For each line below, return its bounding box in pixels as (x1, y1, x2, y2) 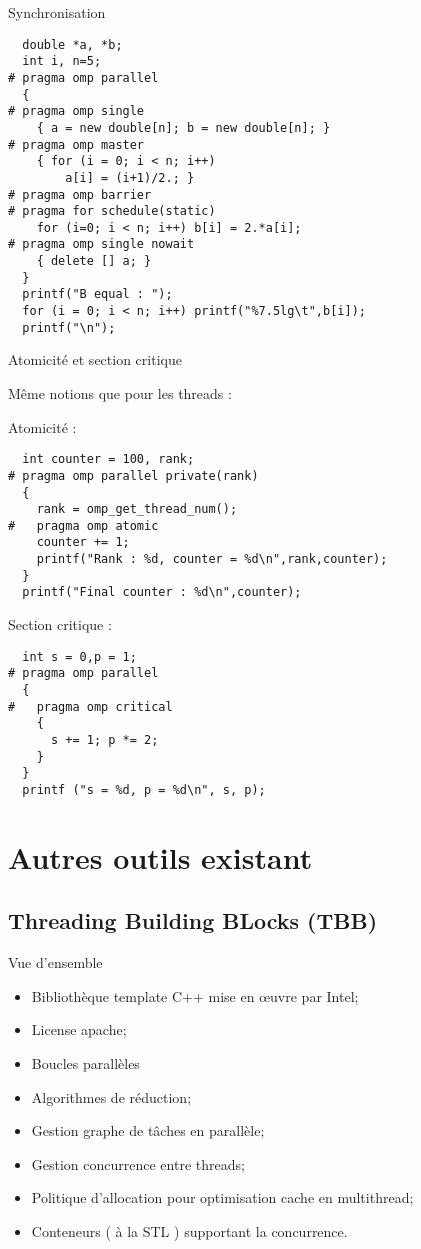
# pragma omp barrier (8, 187, 152, 202)
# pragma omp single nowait (8, 237, 195, 252)
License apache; (31, 1019, 127, 1040)
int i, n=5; (22, 54, 102, 69)
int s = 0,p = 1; (22, 649, 137, 664)
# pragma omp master (8, 137, 145, 152)
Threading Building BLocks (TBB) (8, 905, 378, 936)
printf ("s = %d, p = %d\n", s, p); (22, 782, 266, 797)
